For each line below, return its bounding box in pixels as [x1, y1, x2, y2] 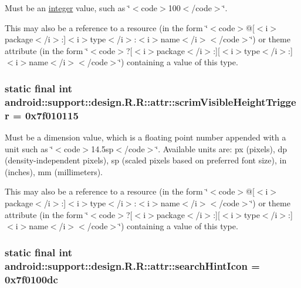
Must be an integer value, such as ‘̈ [5, 2, 130, 14]
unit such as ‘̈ [5, 142, 53, 155]
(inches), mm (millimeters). [5, 165, 103, 178]
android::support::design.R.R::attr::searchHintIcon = [5, 258, 260, 273]
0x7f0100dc [5, 272, 58, 286]
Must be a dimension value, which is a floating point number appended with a [5, 131, 286, 143]
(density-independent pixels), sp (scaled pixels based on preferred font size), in [5, 154, 287, 166]
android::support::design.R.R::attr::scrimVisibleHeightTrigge [5, 94, 296, 109]
